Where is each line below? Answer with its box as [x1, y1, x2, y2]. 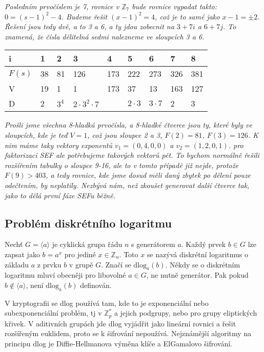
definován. [80, 279, 112, 290]
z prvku [37, 259, 62, 270]
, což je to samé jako [155, 11, 220, 22]
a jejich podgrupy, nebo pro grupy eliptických [114, 307, 257, 318]
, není [26, 279, 44, 290]
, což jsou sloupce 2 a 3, [87, 129, 163, 140]
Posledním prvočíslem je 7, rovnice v [5, 1, 119, 11]
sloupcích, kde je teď [5, 129, 68, 140]
